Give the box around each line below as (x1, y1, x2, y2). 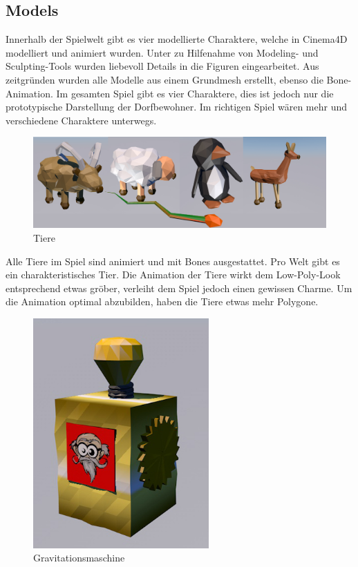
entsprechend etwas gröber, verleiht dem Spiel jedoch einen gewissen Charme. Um (6, 280, 352, 295)
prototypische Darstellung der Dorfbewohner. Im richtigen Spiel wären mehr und (6, 99, 348, 114)
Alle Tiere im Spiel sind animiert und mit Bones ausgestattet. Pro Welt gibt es (6, 253, 340, 268)
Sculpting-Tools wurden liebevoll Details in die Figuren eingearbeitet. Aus (6, 59, 319, 73)
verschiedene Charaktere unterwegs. (6, 113, 157, 127)
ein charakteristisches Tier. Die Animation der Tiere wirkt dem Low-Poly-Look (6, 267, 341, 282)
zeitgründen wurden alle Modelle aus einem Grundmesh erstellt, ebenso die (6, 72, 323, 86)
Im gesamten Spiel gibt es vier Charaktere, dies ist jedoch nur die (56, 86, 334, 100)
